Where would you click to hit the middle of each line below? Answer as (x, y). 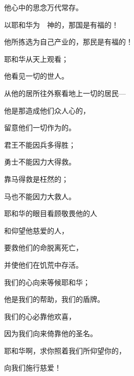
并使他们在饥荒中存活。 (43, 264)
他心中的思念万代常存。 (43, 7)
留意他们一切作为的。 (40, 127)
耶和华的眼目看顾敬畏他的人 (51, 213)
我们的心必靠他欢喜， (40, 316)
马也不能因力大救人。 (40, 196)
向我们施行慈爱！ (33, 368)
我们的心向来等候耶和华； (47, 282)
